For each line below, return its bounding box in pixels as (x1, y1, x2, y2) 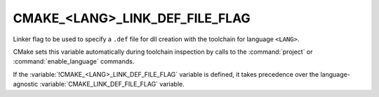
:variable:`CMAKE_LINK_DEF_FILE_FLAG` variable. (39, 80, 185, 89)
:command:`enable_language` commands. (13, 57, 135, 66)
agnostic (13, 80, 39, 89)
